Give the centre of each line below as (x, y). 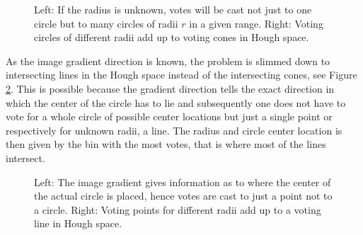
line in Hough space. (78, 223)
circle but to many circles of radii (106, 23)
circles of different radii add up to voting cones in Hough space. (172, 37)
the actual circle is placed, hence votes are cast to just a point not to (183, 196)
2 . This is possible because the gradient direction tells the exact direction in (170, 88)
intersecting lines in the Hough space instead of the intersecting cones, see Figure (181, 75)
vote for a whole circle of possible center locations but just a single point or (169, 116)
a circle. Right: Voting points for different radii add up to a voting (178, 209)
